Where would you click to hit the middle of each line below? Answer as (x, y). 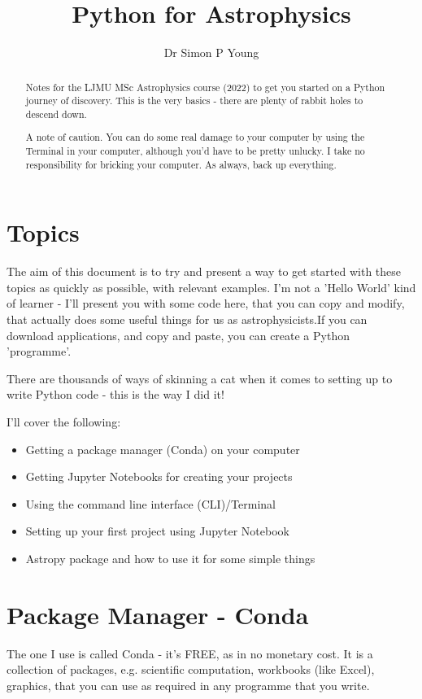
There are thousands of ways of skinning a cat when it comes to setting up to (200, 378)
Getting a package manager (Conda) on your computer (163, 449)
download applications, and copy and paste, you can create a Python (178, 335)
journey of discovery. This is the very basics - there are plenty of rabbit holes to (194, 100)
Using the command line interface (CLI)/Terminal (150, 503)
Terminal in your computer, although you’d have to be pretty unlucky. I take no (195, 151)
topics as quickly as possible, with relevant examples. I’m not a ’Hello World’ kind (211, 287)
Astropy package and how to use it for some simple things (170, 558)
